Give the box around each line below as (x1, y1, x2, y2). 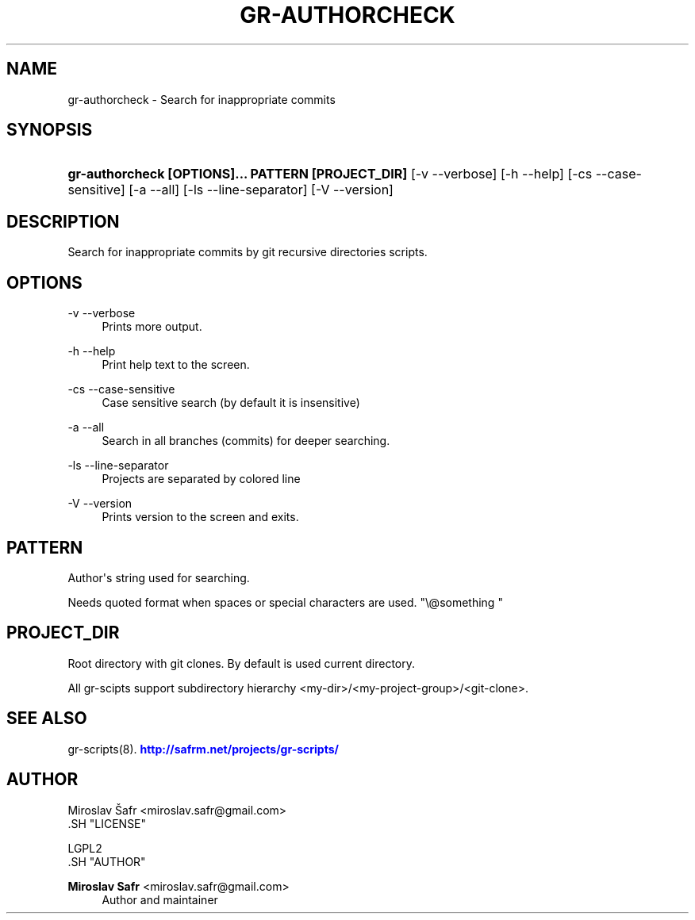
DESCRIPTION (6, 211, 120, 232)
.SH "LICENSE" (67, 816, 147, 830)
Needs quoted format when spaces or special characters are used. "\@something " (67, 595, 503, 609)
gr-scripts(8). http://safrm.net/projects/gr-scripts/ (67, 742, 339, 756)
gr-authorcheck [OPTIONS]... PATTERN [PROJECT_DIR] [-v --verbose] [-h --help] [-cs (67, 166, 593, 182)
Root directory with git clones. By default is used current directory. (67, 656, 416, 670)
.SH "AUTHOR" (67, 854, 146, 868)
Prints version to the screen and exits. (102, 510, 299, 524)
